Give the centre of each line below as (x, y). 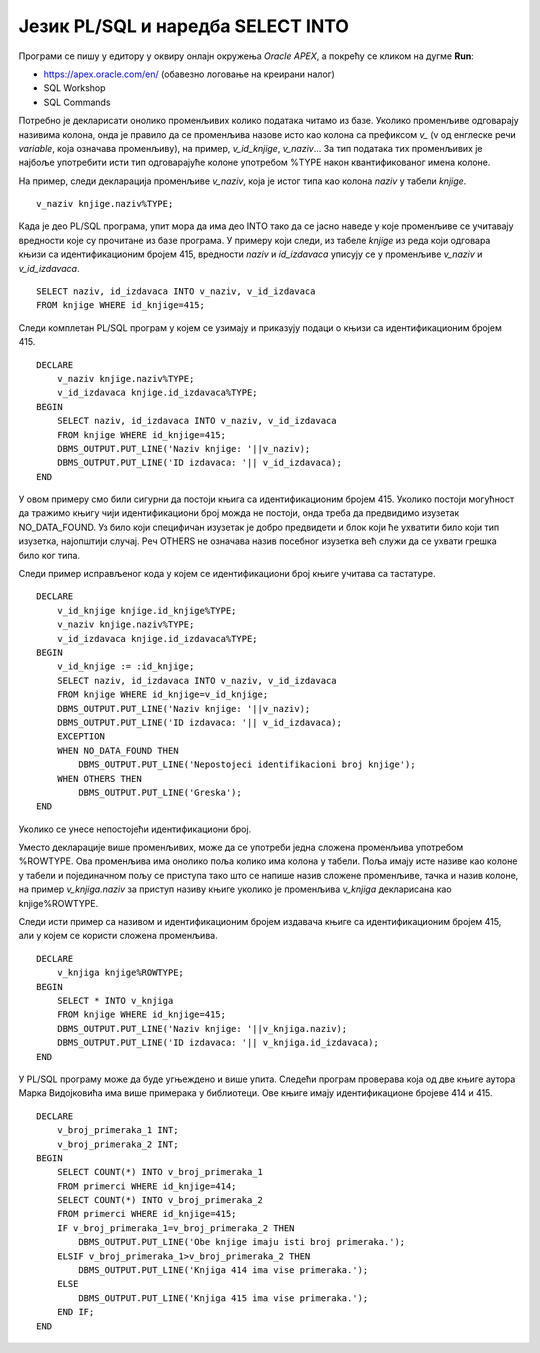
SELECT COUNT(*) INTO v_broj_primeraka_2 (160, 1200)
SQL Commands (77, 102)
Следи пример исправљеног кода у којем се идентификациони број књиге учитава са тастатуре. (227, 574)
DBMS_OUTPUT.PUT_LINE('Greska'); (160, 792)
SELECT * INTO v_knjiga (115, 1000)
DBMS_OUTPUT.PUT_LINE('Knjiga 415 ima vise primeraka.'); (223, 1298)
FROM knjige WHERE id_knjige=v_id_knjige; (162, 694)
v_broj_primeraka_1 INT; (117, 1130)
